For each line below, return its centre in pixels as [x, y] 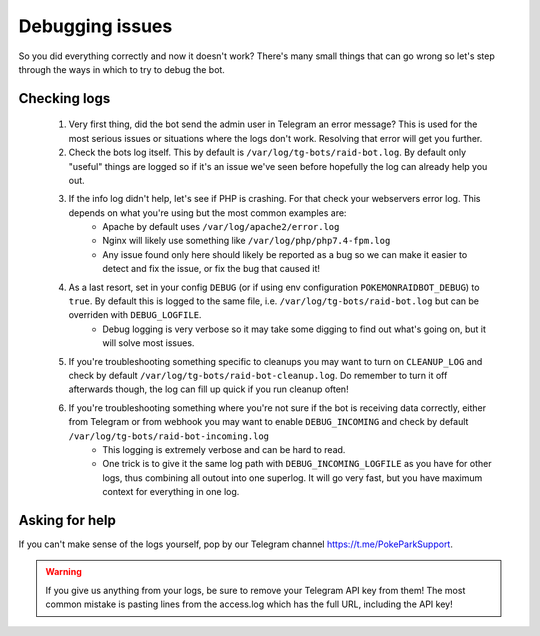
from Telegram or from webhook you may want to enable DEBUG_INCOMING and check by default [268, 422]
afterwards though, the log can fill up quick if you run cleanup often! [208, 389]
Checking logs [64, 98]
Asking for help [67, 520]
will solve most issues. [148, 343]
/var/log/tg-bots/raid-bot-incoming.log [169, 436]
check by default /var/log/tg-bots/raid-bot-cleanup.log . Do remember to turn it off [258, 375]
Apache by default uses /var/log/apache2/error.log [221, 227]
